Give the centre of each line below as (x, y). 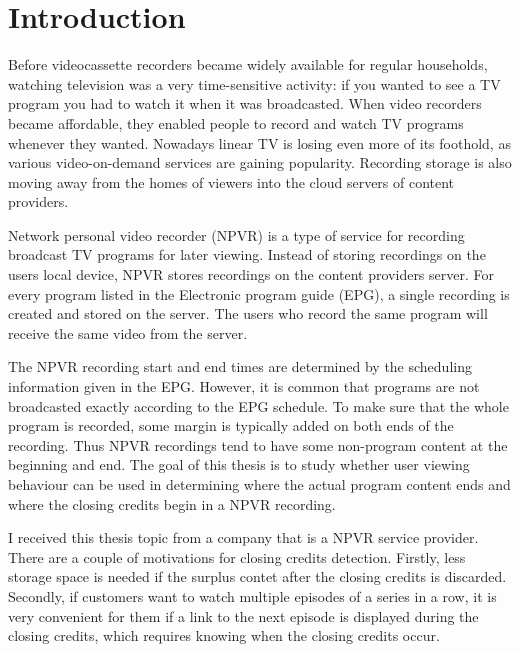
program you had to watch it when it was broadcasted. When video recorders (245, 103)
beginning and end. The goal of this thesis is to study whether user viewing (239, 464)
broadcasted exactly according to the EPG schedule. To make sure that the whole (258, 405)
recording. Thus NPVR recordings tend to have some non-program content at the (258, 444)
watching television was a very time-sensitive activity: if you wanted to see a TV (254, 83)
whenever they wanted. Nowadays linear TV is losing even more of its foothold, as (259, 142)
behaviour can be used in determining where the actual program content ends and (259, 484)
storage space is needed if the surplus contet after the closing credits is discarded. (257, 576)
